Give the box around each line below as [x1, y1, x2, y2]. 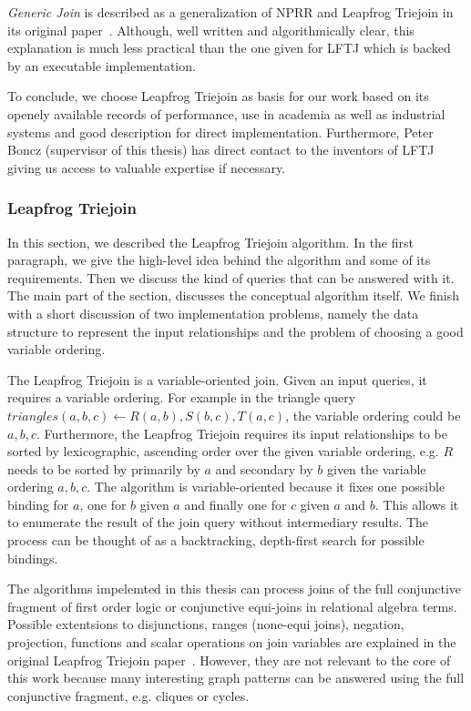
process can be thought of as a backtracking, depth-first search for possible [7, 531, 425, 550]
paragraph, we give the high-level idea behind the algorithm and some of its [7, 250, 431, 269]
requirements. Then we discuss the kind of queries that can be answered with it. [7, 268, 455, 287]
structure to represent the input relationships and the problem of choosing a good [7, 321, 464, 340]
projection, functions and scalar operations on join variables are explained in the [7, 633, 456, 652]
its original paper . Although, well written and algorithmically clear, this [7, 20, 415, 39]
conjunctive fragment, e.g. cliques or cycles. [7, 686, 250, 705]
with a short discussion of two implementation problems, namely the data [7, 303, 419, 322]
